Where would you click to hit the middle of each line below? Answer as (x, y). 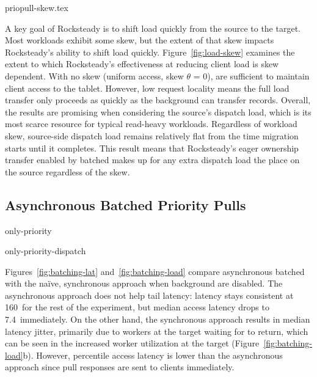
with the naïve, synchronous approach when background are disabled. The (144, 283)
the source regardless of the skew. (67, 171)
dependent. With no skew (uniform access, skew (94, 75)
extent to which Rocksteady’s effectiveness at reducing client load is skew (142, 64)
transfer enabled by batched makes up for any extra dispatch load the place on (152, 160)
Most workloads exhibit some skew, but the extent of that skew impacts (140, 40)
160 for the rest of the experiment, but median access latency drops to (137, 307)
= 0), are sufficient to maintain (251, 75)
